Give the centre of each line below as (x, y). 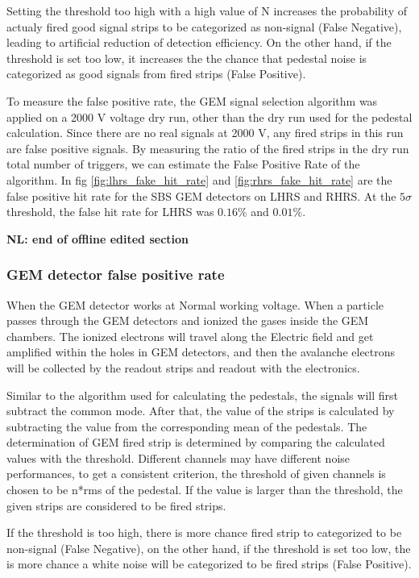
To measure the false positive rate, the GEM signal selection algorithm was (192, 100)
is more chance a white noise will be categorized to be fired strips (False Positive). (209, 564)
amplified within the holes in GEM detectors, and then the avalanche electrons (201, 352)
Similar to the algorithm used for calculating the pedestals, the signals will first (202, 395)
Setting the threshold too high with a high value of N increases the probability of (207, 10)
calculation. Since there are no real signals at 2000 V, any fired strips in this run (205, 133)
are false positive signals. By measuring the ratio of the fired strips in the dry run (208, 148)
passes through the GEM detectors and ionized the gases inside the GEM (188, 320)
